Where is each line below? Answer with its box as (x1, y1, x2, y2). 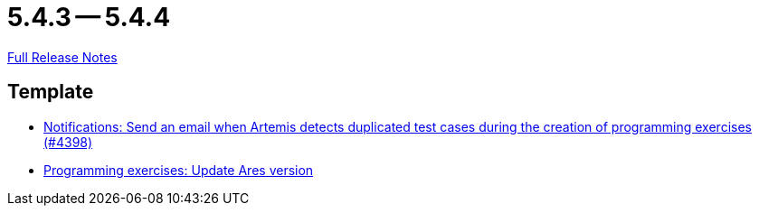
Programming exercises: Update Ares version (43, 162, 314, 178)
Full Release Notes (7, 49, 118, 65)
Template (7, 80, 94, 104)
